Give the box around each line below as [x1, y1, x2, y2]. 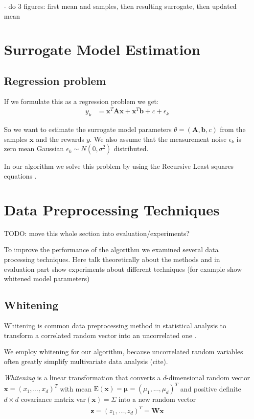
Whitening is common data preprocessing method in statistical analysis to [4, 320, 227, 330]
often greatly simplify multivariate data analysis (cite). [4, 356, 168, 366]
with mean [60, 383, 92, 393]
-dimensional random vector [166, 372, 250, 383]
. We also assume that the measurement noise [90, 133, 227, 144]
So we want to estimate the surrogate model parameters [4, 124, 172, 134]
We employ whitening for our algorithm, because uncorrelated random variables [4, 346, 243, 357]
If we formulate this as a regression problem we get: [4, 96, 159, 106]
